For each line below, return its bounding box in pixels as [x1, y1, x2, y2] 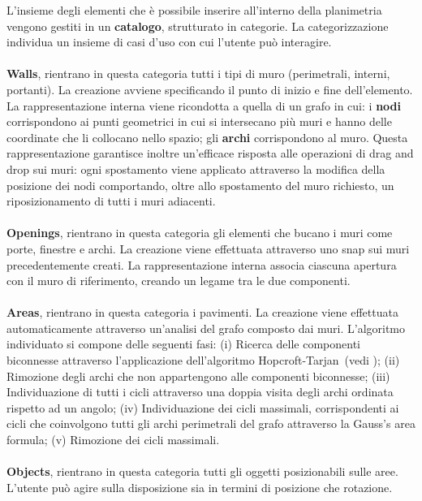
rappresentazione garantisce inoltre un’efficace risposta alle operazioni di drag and [6, 145, 414, 162]
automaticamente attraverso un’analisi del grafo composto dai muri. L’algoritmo [6, 319, 406, 336]
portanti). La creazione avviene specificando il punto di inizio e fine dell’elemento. [6, 80, 413, 97]
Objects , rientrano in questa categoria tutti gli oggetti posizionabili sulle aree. [6, 463, 398, 480]
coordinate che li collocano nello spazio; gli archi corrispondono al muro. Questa [6, 128, 408, 145]
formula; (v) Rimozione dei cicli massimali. [6, 431, 220, 448]
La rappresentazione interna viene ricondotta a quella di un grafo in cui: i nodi [6, 97, 401, 114]
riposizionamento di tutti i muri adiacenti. [6, 192, 216, 209]
